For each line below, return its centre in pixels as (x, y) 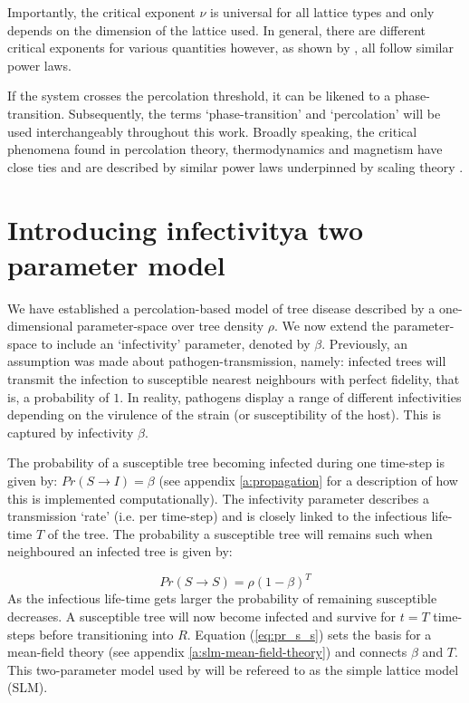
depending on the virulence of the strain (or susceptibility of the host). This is (224, 414)
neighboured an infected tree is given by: (120, 551)
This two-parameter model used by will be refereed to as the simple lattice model (233, 669)
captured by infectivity (71, 432)
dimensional (40, 326)
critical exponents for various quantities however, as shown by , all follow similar (230, 48)
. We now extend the (332, 326)
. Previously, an (365, 343)
